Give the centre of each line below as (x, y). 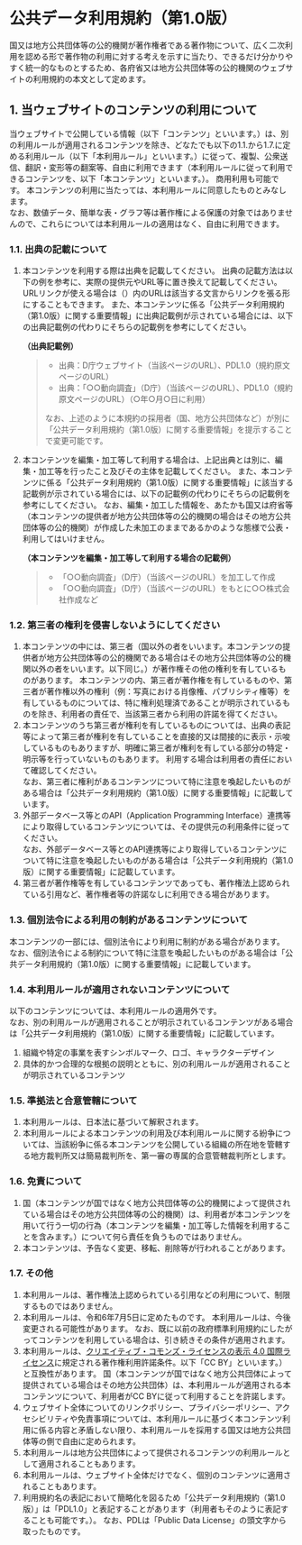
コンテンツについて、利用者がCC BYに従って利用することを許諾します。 (156, 1396)
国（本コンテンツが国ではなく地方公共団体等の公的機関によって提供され (156, 1202)
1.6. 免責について (46, 1182)
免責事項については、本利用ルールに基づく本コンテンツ (180, 1418)
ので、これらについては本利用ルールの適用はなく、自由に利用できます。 (151, 224)
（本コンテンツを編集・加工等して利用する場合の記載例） (129, 558)
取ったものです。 (54, 1531)
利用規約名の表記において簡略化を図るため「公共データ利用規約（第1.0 (154, 1497)
